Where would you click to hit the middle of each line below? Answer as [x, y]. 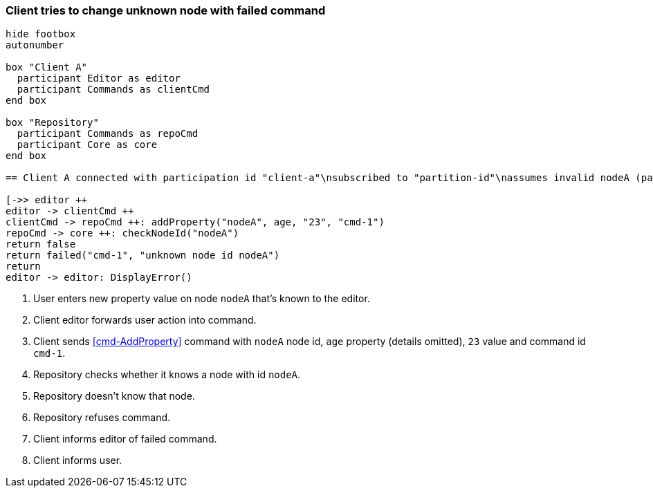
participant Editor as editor [99, 78]
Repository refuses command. [102, 418]
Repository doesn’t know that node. [114, 396]
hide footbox [41, 34]
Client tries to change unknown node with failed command [166, 10]
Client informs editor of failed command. [125, 439]
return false [41, 244]
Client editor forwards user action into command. [145, 320]
